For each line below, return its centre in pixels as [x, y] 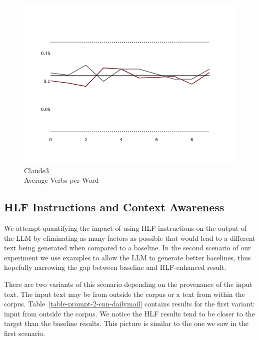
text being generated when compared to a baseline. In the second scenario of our [127, 248]
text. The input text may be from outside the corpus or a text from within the [124, 294]
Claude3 [36, 170]
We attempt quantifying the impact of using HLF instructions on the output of [125, 228]
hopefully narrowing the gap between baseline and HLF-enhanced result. [115, 267]
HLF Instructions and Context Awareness [114, 207]
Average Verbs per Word [61, 180]
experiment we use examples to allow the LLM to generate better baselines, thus [127, 257]
